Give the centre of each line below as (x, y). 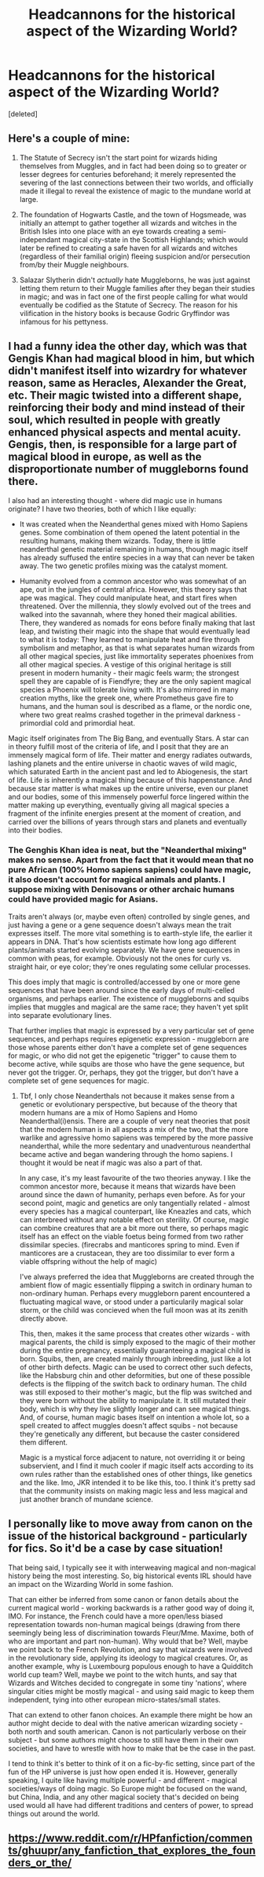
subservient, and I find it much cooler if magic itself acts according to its (136, 1466)
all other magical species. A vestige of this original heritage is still (125, 664)
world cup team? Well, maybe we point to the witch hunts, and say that (123, 1674)
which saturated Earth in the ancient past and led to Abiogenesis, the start (128, 771)
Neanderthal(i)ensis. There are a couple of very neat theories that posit (135, 1121)
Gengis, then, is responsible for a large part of (123, 444)
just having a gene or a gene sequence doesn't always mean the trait (120, 924)
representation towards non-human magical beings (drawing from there (125, 1624)
